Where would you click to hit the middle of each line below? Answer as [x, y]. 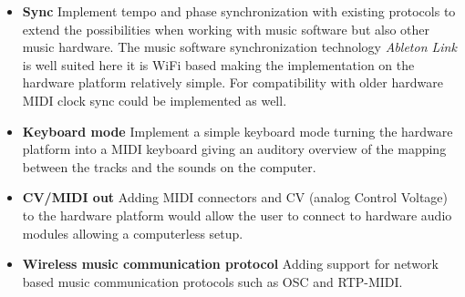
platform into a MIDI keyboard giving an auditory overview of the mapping [234, 149]
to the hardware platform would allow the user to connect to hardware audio [237, 215]
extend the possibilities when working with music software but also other [226, 29]
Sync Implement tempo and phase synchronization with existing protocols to [239, 11]
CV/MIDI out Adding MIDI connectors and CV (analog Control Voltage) [235, 197]
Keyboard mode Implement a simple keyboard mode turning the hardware [238, 131]
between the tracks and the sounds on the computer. [169, 166]
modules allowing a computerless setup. [133, 233]
